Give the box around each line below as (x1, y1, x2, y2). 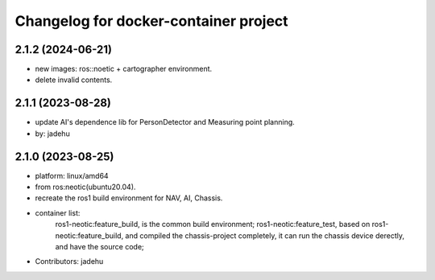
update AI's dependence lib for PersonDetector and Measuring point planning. (35, 117, 296, 127)
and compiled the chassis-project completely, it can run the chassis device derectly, (125, 230, 404, 241)
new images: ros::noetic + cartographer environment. (35, 64, 213, 74)
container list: (35, 208, 81, 217)
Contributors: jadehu (35, 257, 104, 266)
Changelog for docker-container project (14, 12, 289, 30)
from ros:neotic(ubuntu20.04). (35, 182, 136, 192)
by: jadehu (35, 129, 70, 138)
